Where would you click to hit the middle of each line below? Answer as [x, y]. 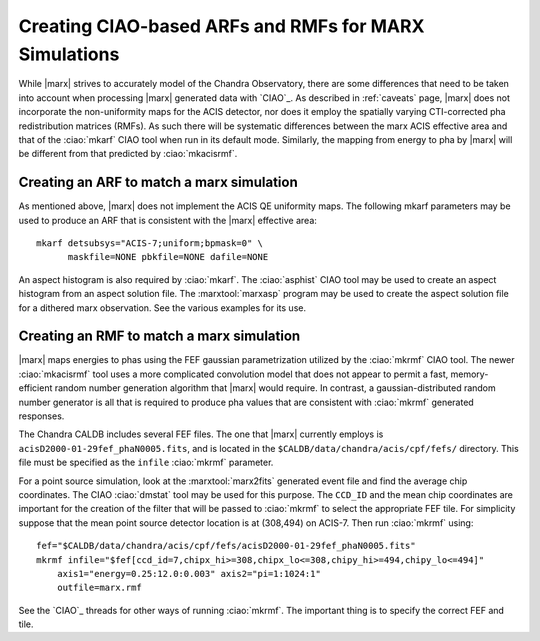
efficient [35, 388]
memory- [469, 374]
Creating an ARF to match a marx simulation [158, 182]
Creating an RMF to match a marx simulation [159, 336]
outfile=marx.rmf [99, 588]
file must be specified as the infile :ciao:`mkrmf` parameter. [146, 462]
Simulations [69, 54]
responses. [41, 416]
